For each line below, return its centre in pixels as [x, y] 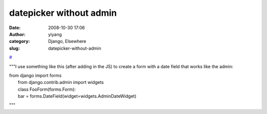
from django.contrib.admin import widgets [61, 82]
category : [20, 41]
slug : [14, 48]
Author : [17, 34]
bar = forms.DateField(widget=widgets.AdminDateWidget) [77, 96]
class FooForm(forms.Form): [47, 89]
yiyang [55, 34]
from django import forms [35, 75]
